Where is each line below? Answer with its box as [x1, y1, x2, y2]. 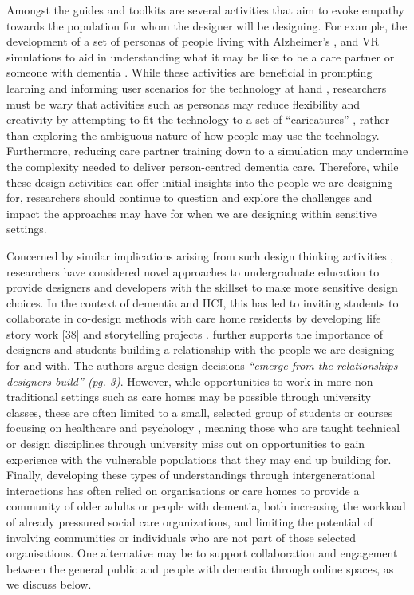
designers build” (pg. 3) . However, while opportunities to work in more [6, 372, 352, 389]
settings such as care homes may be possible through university [61, 388, 371, 405]
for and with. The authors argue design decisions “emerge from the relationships [6, 357, 398, 374]
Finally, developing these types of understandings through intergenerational [6, 466, 375, 483]
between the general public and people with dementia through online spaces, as [6, 560, 394, 577]
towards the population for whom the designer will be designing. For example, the [6, 17, 408, 34]
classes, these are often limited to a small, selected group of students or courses [6, 403, 393, 420]
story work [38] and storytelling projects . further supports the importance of [6, 325, 384, 342]
